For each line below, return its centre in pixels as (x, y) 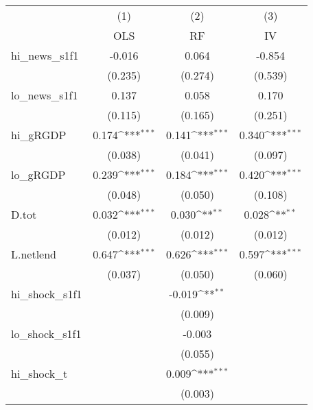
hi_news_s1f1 (45, 55)
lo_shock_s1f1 (46, 334)
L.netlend (34, 254)
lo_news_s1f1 (45, 95)
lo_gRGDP (38, 174)
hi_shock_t (39, 373)
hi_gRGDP (39, 135)
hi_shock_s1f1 (47, 294)
